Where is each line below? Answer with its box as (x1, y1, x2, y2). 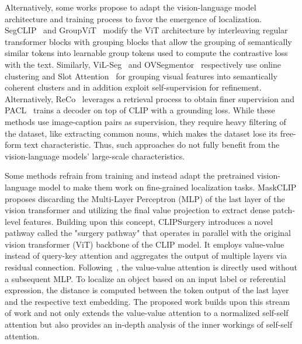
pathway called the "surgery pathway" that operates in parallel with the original (5, 227, 291, 239)
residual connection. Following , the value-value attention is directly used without (5, 261, 298, 273)
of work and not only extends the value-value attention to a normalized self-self (5, 307, 289, 319)
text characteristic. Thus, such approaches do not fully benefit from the (24, 138, 280, 151)
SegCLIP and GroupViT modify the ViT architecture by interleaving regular (5, 24, 288, 36)
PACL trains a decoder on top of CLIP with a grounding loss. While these (5, 104, 275, 116)
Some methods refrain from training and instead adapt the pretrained (5, 169, 255, 182)
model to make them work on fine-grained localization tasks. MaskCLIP (39, 180, 297, 193)
